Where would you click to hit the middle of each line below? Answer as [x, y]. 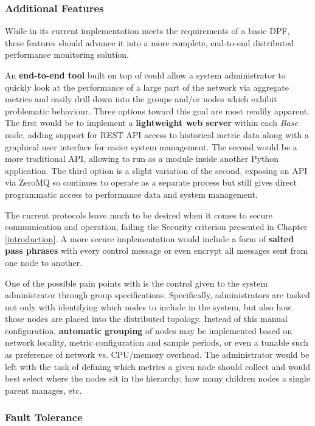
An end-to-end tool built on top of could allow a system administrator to [145, 75]
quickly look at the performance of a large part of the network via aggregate [147, 87]
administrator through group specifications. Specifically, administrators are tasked [157, 295]
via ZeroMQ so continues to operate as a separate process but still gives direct [151, 182]
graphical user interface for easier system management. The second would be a [151, 146]
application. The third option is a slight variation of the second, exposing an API [156, 170]
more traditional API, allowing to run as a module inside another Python [142, 159]
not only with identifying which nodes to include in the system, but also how [148, 306]
